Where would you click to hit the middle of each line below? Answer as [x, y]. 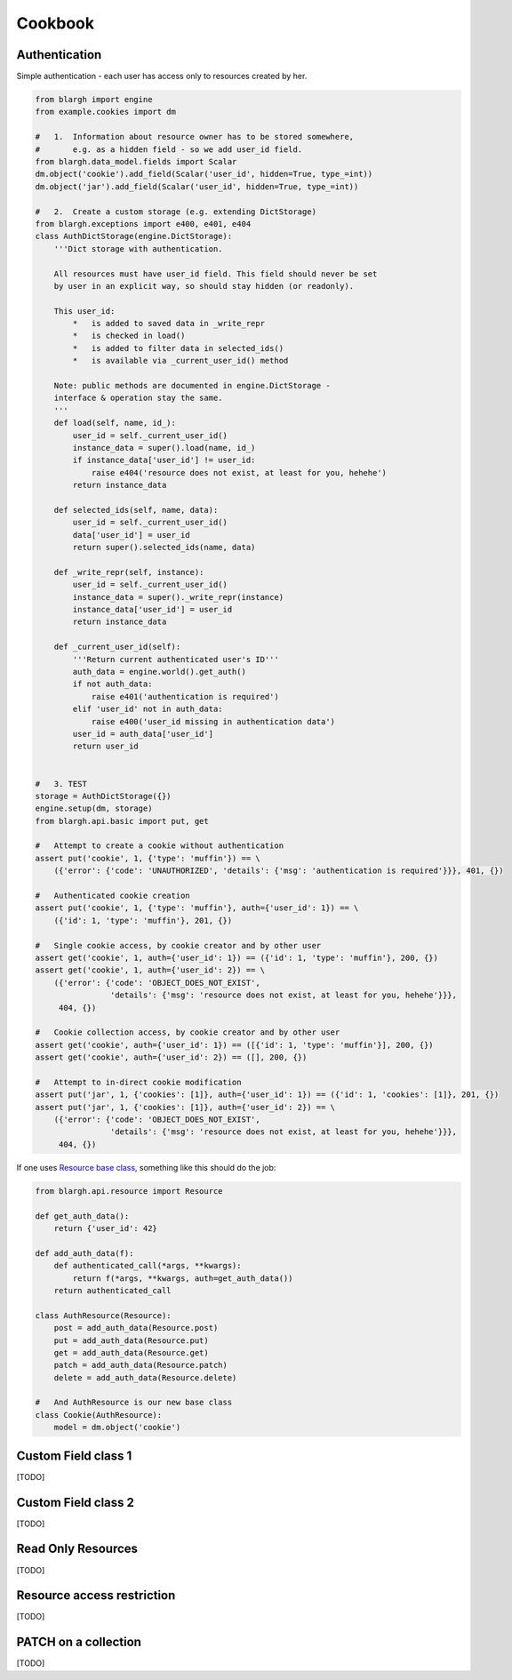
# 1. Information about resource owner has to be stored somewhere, [195, 137]
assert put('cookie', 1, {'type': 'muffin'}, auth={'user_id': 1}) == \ [197, 908]
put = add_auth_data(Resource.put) [131, 1340]
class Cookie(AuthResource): [99, 1415]
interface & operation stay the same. [138, 398]
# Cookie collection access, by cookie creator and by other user [188, 1032]
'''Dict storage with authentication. [138, 248]
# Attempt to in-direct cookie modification [138, 1082]
